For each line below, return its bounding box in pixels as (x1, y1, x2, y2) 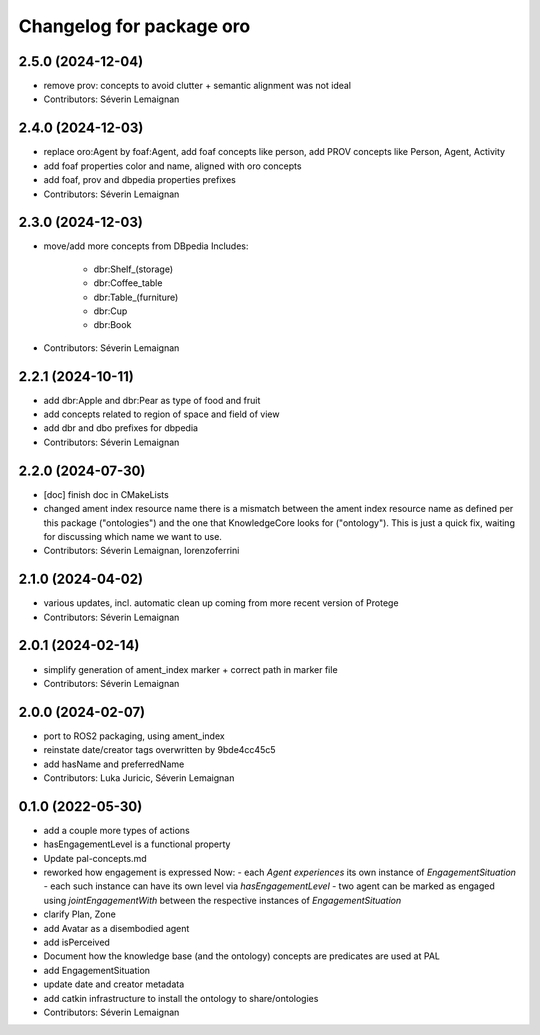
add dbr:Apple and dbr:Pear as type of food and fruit (43, 394, 261, 406)
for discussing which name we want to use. (43, 530, 222, 542)
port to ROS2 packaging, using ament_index (43, 730, 225, 742)
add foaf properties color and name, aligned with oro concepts (43, 160, 302, 172)
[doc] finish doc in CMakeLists (43, 488, 169, 500)
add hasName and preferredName (43, 758, 185, 770)
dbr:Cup (93, 305, 128, 317)
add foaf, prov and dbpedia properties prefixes (43, 174, 237, 186)
